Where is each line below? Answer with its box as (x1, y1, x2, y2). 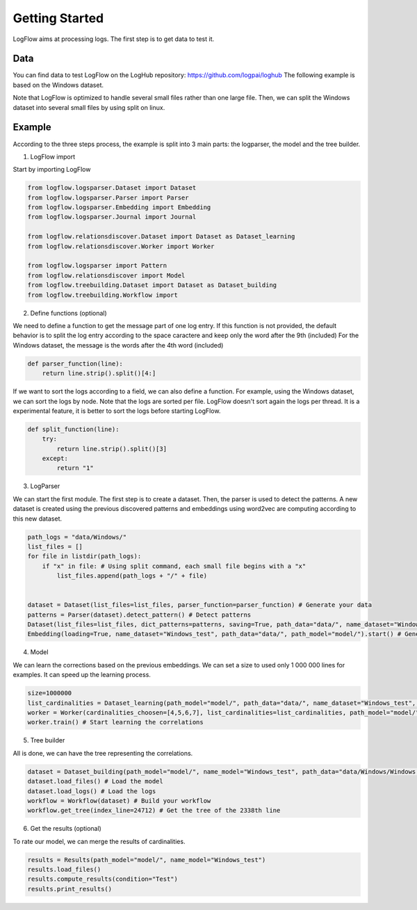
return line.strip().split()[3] (56, 445, 167, 453)
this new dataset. (13, 514, 63, 523)
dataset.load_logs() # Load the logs (27, 787, 156, 795)
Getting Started (13, 10, 104, 26)
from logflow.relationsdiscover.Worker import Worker (27, 242, 215, 250)
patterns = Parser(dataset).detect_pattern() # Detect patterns (27, 610, 252, 619)
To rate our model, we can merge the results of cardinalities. (13, 837, 186, 845)
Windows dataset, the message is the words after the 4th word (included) (13, 341, 224, 349)
